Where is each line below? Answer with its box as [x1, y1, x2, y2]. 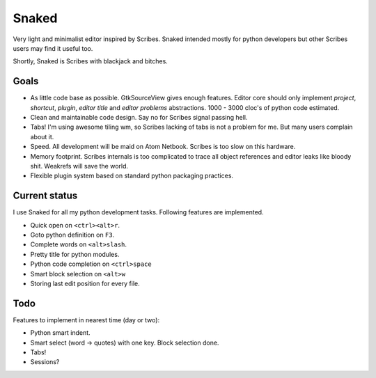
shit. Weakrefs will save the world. [30, 162, 129, 170]
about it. [30, 132, 54, 141]
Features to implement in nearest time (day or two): [13, 315, 160, 324]
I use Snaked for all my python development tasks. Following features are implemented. [13, 208, 264, 216]
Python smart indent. [30, 329, 91, 337]
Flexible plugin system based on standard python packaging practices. [30, 171, 233, 180]
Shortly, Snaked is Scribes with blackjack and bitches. [13, 57, 169, 65]
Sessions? [30, 358, 60, 366]
